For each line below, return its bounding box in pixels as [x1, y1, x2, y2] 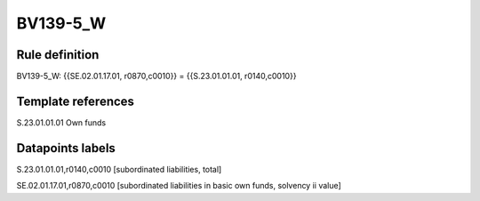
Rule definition [16, 47, 100, 62]
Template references [16, 93, 135, 109]
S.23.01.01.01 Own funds [16, 117, 107, 128]
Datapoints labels [16, 141, 116, 156]
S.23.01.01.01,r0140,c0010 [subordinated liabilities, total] [16, 164, 222, 174]
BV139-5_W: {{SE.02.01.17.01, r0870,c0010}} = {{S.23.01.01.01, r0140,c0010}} [16, 71, 297, 82]
